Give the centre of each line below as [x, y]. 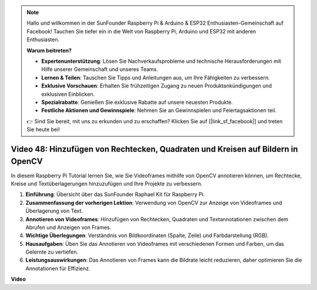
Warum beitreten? [49, 50]
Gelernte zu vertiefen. [52, 252]
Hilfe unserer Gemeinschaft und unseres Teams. [100, 69]
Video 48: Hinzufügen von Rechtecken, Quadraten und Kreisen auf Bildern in [154, 149]
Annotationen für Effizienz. [58, 268]
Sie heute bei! [43, 130]
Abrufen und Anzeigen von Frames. [68, 227]
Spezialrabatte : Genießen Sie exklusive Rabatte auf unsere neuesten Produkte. [137, 102]
